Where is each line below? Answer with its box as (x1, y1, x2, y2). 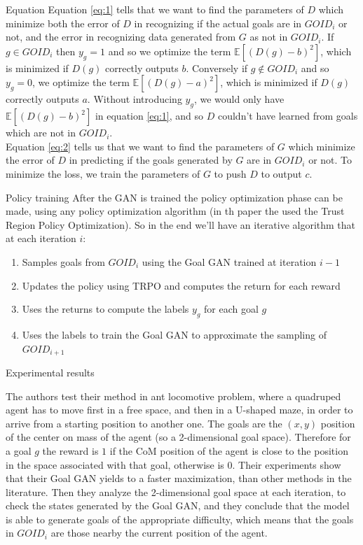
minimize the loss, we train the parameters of (6, 166, 200, 181)
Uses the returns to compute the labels (22, 302, 189, 316)
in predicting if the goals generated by (69, 153, 233, 167)
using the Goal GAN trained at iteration (142, 254, 317, 269)
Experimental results (6, 364, 95, 379)
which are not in (6, 125, 76, 140)
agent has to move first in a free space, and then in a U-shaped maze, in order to (6, 402, 353, 417)
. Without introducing (87, 92, 182, 106)
